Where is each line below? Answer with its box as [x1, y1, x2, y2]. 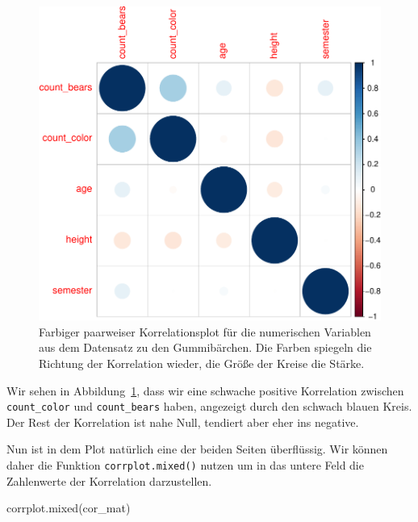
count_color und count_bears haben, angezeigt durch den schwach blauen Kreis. [6, 398, 412, 415]
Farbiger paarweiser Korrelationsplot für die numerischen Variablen [39, 323, 371, 340]
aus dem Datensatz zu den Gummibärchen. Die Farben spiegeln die [39, 339, 372, 356]
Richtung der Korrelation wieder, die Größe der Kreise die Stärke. [39, 354, 365, 371]
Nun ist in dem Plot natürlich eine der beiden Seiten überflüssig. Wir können [6, 441, 388, 457]
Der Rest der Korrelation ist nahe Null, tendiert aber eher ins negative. [6, 413, 359, 430]
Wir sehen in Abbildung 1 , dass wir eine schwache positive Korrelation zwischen [6, 382, 404, 399]
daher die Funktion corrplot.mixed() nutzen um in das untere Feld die [6, 456, 364, 473]
